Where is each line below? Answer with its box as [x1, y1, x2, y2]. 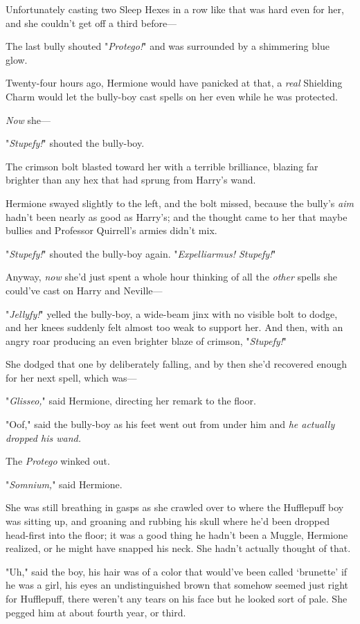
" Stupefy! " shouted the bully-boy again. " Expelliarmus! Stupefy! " [6, 246, 276, 260]
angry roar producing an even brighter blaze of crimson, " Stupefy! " [6, 333, 287, 348]
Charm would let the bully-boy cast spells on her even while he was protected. [6, 89, 338, 103]
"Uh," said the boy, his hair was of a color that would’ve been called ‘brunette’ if [6, 564, 348, 578]
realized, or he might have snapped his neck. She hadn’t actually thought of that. [6, 541, 351, 555]
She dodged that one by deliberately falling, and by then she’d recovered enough [6, 357, 347, 371]
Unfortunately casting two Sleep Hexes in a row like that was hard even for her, [6, 2, 344, 16]
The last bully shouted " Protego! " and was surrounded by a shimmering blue [6, 39, 330, 53]
